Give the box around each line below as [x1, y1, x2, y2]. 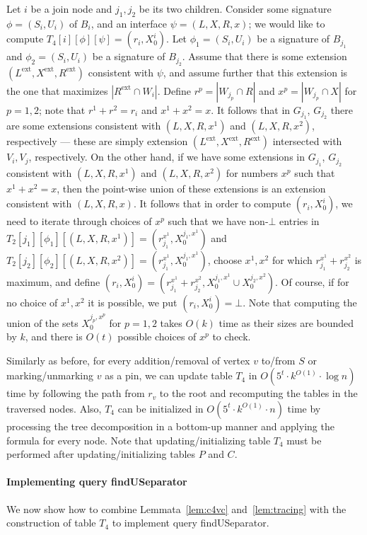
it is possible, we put [88, 294, 177, 309]
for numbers [226, 165, 279, 180]
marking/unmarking [6, 368, 94, 383]
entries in [279, 214, 320, 229]
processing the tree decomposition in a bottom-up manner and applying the [6, 418, 334, 433]
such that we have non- [168, 214, 269, 229]
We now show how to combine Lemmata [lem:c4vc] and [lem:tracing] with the [6, 501, 346, 516]
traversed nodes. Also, [6, 401, 102, 415]
